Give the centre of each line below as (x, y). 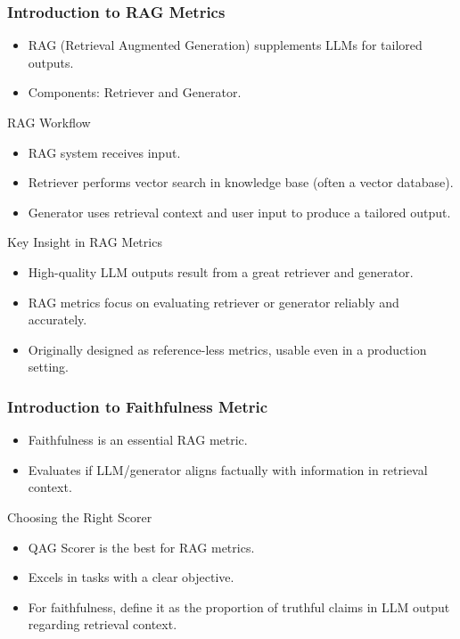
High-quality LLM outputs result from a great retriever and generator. (221, 271)
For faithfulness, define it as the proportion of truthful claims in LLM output (239, 606)
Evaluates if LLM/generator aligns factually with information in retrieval (228, 469)
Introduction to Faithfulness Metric (138, 406)
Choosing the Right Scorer (80, 516)
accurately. (57, 319)
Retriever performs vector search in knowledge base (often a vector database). (241, 182)
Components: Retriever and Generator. (135, 92)
